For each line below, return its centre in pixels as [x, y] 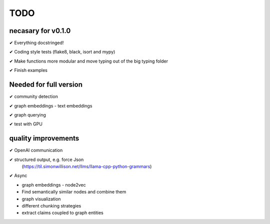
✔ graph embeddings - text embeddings [51, 105]
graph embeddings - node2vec [54, 184]
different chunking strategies [51, 205]
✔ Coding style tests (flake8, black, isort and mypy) [62, 52]
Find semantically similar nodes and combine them [74, 192]
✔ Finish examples [28, 70]
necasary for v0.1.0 [40, 31]
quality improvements [44, 138]
